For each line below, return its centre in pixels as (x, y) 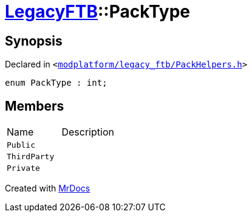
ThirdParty (31, 157)
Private (23, 168)
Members (35, 106)
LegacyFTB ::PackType (98, 12)
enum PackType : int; (56, 83)
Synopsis (34, 41)
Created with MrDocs (48, 188)
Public (21, 145)
